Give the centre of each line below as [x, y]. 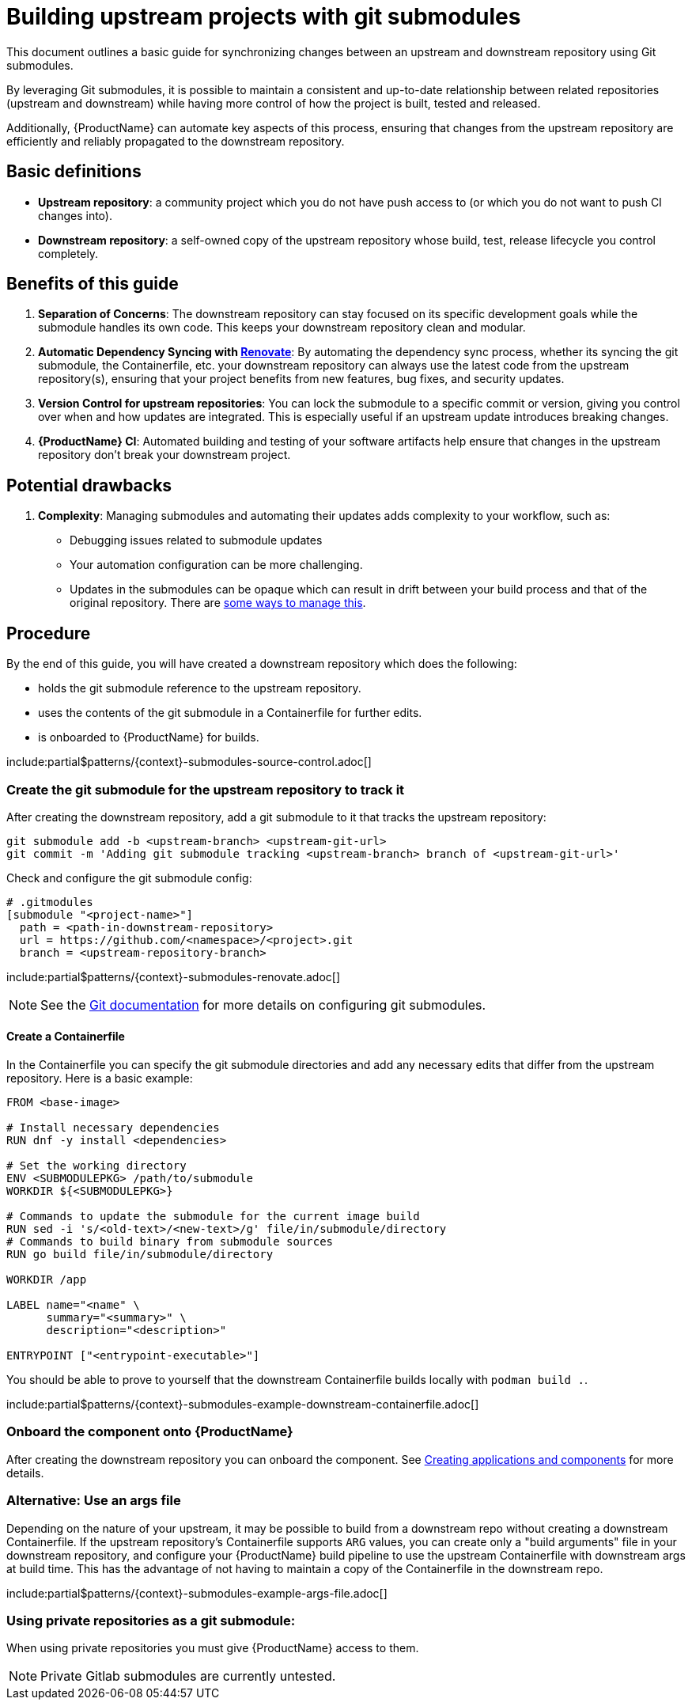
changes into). [75, 215]
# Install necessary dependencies [113, 1128]
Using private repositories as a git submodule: [151, 1620]
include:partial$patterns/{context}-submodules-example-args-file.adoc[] [197, 1593]
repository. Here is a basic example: [100, 1079]
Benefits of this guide [93, 284]
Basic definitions [74, 172]
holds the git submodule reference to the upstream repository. [200, 688]
